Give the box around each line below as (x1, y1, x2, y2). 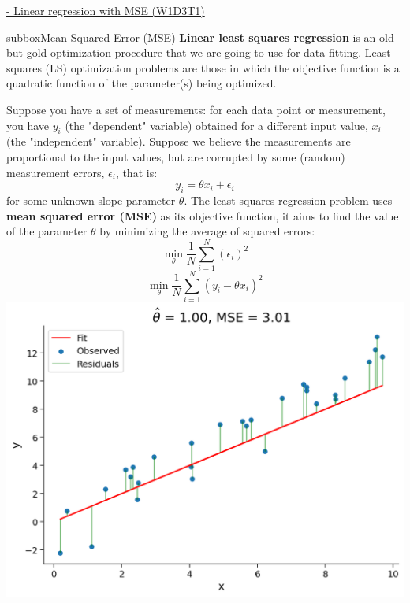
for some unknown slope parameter (6, 191, 176, 208)
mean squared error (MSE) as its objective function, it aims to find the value (6, 207, 399, 224)
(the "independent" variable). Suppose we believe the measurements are (6, 133, 351, 150)
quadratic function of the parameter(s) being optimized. (6, 75, 277, 91)
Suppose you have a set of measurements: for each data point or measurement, (6, 101, 386, 117)
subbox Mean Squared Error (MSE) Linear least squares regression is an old (6, 28, 394, 45)
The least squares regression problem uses (190, 191, 393, 208)
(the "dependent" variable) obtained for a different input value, (65, 117, 368, 133)
